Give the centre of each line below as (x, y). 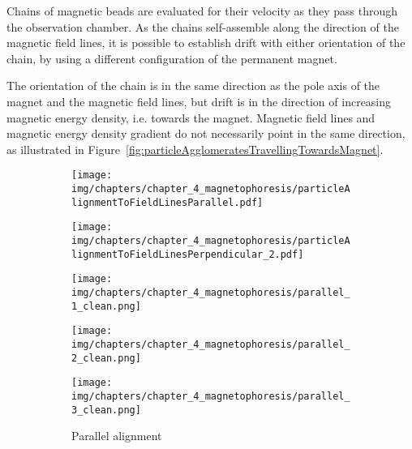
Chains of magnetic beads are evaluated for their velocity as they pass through (202, 11)
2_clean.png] (106, 358)
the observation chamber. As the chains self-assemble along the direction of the (203, 26)
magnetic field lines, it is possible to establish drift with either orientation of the (206, 43)
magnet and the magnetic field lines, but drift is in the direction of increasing (199, 101)
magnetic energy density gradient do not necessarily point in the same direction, (206, 133)
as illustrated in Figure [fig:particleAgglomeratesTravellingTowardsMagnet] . (195, 149)
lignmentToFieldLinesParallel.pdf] (167, 202)
